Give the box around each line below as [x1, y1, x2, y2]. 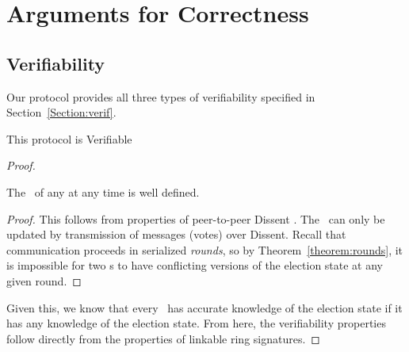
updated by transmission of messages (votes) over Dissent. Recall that [6, 226, 346, 243]
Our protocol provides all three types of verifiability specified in [6, 88, 315, 105]
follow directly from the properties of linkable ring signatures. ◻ [6, 330, 320, 346]
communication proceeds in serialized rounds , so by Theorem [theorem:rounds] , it [6, 241, 403, 258]
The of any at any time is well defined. [6, 183, 200, 200]
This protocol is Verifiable [6, 130, 132, 147]
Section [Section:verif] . [6, 104, 117, 121]
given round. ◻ [6, 272, 82, 289]
